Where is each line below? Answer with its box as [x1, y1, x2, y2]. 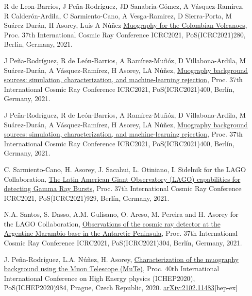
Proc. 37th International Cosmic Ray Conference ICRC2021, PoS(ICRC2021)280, [4, 29, 246, 39]
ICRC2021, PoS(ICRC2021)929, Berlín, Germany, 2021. [4, 192, 169, 203]
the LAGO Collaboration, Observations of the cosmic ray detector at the [4, 218, 220, 228]
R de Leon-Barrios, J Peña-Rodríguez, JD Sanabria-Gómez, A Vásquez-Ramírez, [4, 1, 244, 11]
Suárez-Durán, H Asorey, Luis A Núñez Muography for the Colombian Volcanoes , [4, 20, 247, 30]
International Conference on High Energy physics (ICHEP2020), [4, 273, 195, 283]
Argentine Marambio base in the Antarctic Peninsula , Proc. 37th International [4, 228, 238, 238]
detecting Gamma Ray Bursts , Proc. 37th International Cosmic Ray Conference [4, 183, 242, 193]
